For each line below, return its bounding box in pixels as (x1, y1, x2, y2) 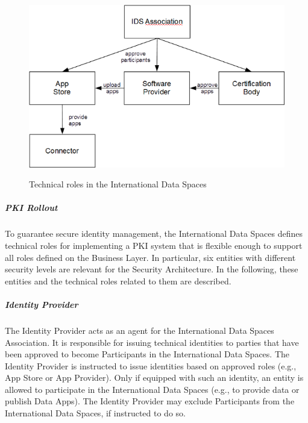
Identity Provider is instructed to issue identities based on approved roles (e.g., (5, 359, 297, 372)
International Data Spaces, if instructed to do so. (5, 407, 186, 419)
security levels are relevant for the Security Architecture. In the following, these (5, 263, 298, 275)
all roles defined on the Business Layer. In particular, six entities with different (5, 251, 296, 263)
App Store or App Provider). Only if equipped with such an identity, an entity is (5, 371, 304, 384)
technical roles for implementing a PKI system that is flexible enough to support (5, 239, 303, 251)
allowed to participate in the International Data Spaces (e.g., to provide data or (5, 383, 300, 395)
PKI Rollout (5, 201, 58, 214)
